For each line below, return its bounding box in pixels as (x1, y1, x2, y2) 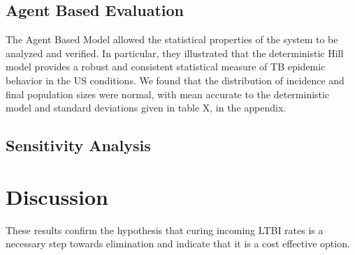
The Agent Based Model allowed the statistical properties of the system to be (6, 32, 338, 47)
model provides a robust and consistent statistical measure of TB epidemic (6, 59, 326, 74)
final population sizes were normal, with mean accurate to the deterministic (6, 86, 330, 101)
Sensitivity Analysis (6, 134, 151, 156)
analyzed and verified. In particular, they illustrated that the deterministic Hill (6, 45, 344, 60)
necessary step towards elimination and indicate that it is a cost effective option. (6, 236, 350, 251)
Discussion (6, 182, 108, 210)
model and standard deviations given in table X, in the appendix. (6, 100, 287, 115)
